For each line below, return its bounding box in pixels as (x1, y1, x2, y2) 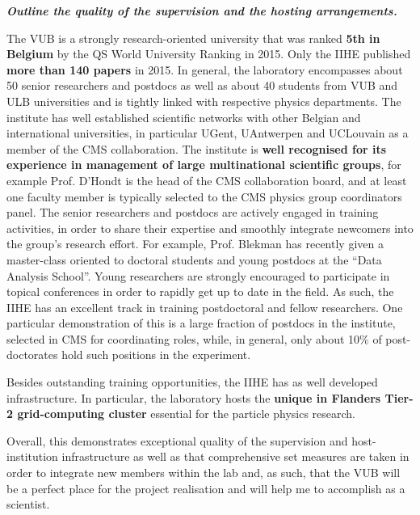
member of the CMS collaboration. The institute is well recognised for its (6, 140, 387, 157)
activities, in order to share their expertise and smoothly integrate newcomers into (6, 219, 414, 236)
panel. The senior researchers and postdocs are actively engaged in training (6, 204, 379, 221)
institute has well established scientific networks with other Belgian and (6, 108, 361, 125)
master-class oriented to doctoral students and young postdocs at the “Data (6, 251, 382, 268)
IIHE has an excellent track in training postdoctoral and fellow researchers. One (6, 298, 403, 315)
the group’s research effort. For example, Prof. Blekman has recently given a (6, 235, 384, 252)
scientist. (6, 496, 50, 513)
